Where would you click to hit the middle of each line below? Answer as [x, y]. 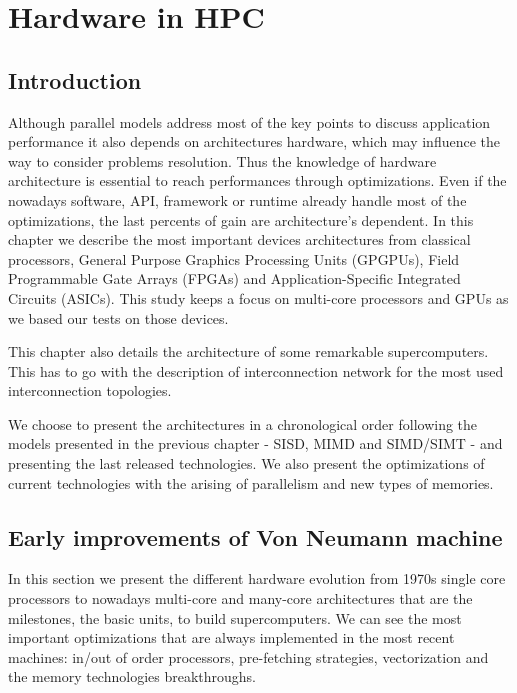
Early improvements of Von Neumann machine [255, 536]
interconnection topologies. [90, 390]
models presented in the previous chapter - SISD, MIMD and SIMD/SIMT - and [255, 443]
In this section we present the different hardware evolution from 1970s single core [257, 578]
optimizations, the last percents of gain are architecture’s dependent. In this [241, 219]
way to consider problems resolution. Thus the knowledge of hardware [222, 160]
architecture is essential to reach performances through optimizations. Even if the [257, 180]
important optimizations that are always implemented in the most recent [231, 637]
